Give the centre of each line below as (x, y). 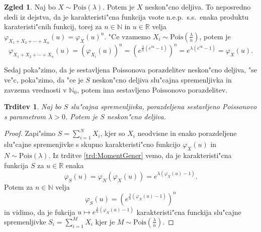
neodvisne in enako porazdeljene (187, 133)
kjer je (105, 221)
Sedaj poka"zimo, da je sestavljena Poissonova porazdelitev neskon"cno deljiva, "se (130, 70)
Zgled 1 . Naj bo (30, 7)
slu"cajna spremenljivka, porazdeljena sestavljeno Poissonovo (164, 106)
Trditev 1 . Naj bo (33, 106)
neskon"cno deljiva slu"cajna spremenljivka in (162, 80)
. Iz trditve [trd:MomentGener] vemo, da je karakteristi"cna (140, 155)
